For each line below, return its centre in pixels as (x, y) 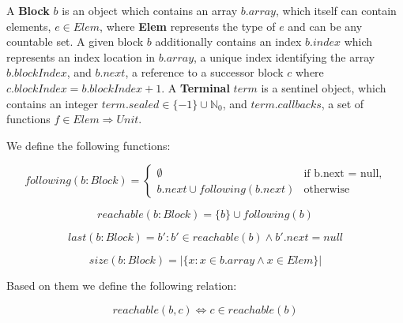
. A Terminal (196, 87)
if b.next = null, (343, 173)
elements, (29, 26)
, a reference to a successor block (204, 72)
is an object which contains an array (150, 10)
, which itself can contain (336, 10)
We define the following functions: (89, 145)
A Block (28, 10)
